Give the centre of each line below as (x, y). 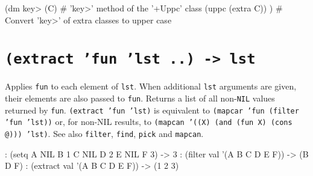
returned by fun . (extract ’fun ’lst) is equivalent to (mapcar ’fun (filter (152, 110)
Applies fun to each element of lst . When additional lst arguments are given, (151, 86)
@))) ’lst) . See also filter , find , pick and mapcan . (104, 134)
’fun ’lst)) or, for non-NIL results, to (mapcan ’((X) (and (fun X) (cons (149, 122)
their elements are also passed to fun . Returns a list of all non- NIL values (140, 98)
